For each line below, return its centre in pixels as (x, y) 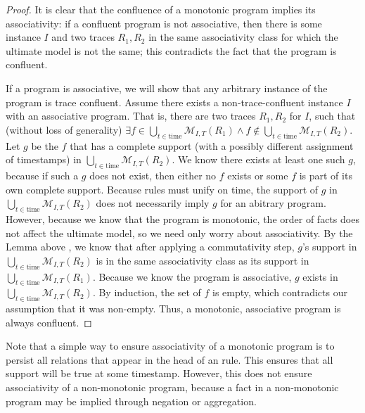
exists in (320, 276)
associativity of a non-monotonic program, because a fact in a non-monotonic (172, 387)
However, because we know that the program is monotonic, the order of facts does (182, 218)
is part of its (326, 175)
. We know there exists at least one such (258, 159)
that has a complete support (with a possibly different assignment (212, 145)
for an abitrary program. (273, 203)
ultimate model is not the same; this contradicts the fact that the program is (171, 50)
